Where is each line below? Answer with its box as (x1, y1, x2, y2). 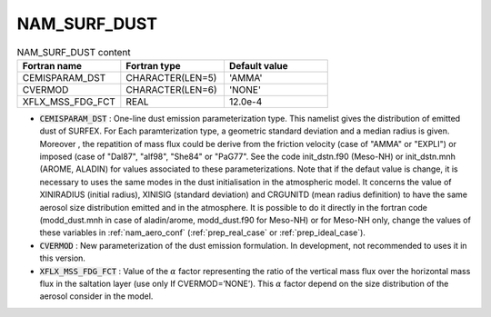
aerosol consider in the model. (39, 291, 154, 302)
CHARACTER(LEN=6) (125, 83, 217, 95)
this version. (39, 253, 86, 263)
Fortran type (125, 59, 181, 72)
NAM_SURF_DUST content (16, 45, 131, 58)
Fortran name (22, 59, 82, 72)
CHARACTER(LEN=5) (125, 71, 217, 84)
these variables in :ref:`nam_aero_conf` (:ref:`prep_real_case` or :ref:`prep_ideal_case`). (39, 227, 366, 238)
